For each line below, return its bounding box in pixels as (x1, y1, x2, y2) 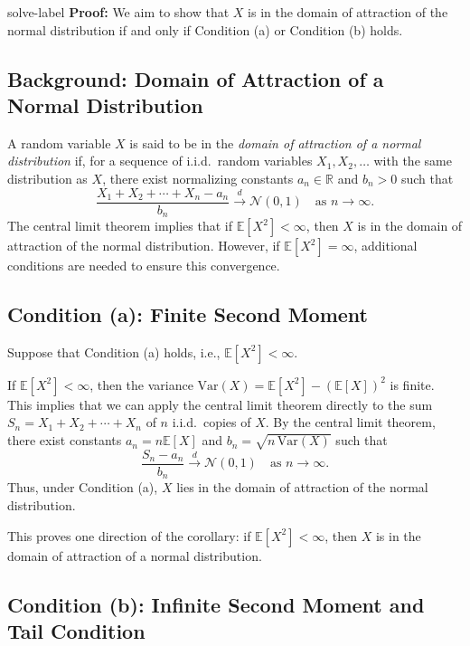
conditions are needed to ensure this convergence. (7, 256, 280, 275)
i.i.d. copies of (172, 413, 251, 432)
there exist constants (7, 431, 122, 450)
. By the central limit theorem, (265, 413, 436, 432)
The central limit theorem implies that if (7, 216, 233, 235)
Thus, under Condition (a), (7, 478, 158, 497)
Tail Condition (7, 616, 146, 644)
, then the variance (89, 375, 193, 394)
